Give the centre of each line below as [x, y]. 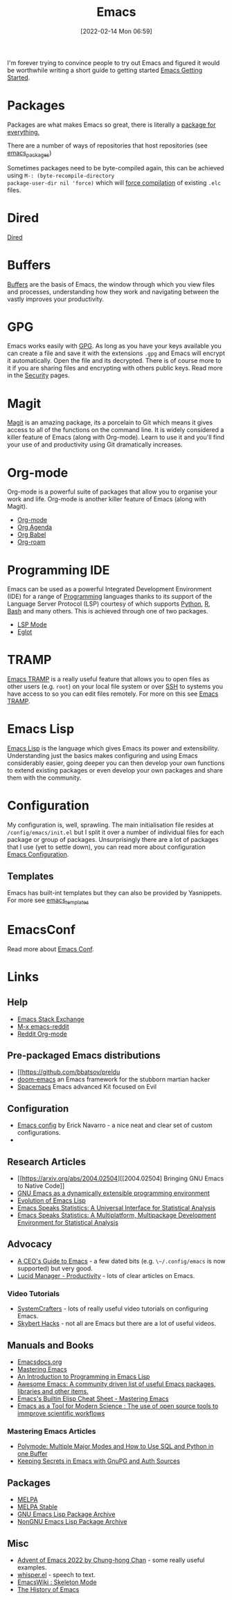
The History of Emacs [48, 1589]
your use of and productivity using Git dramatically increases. [95, 444]
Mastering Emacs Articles [52, 1431]
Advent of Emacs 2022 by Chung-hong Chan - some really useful [111, 1560]
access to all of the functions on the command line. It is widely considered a [116, 430]
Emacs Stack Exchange [51, 1019]
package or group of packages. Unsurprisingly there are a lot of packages [113, 840]
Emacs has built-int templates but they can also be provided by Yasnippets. [115, 892]
